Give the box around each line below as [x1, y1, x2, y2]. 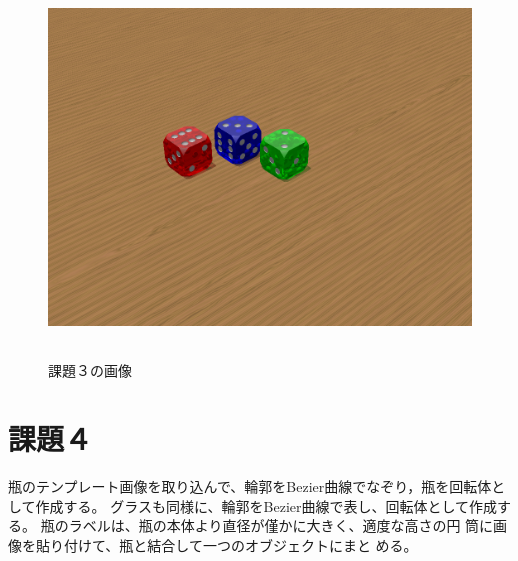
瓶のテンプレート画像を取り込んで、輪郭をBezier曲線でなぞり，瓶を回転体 [8, 476, 492, 497]
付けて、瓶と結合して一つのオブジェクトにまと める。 [63, 535, 418, 556]
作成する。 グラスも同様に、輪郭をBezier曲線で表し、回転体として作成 [35, 495, 498, 516]
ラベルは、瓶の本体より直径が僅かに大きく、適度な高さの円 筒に [68, 515, 494, 536]
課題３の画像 [48, 359, 132, 380]
